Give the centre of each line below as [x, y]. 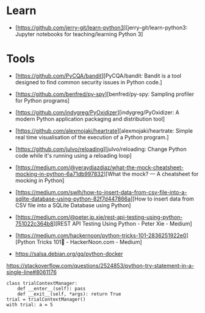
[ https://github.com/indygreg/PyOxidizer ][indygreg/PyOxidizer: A [97, 112]
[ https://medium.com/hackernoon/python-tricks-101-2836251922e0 [101, 235]
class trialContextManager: [42, 283]
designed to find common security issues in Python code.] [89, 82]
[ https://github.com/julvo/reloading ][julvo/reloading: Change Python [101, 149]
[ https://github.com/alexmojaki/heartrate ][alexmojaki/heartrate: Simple [104, 131]
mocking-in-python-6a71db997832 [59, 174]
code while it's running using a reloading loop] [74, 155]
